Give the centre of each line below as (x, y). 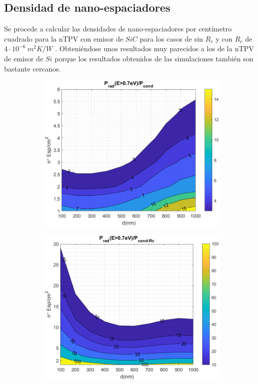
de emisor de (24, 58)
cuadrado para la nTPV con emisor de (64, 38)
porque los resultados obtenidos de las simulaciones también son (154, 58)
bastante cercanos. (32, 68)
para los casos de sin (171, 38)
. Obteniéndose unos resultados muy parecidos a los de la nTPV (155, 48)
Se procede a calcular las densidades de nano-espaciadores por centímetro (118, 29)
